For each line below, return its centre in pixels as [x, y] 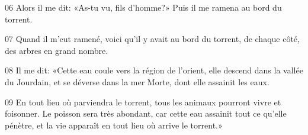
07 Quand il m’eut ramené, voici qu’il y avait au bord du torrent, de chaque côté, [152, 39]
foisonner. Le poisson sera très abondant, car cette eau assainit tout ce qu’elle [146, 113]
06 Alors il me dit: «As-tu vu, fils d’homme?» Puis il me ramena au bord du [143, 7]
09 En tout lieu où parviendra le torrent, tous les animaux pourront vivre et [143, 102]
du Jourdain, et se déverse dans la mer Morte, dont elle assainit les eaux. [137, 81]
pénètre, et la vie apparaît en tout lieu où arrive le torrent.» [114, 125]
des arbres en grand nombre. [57, 50]
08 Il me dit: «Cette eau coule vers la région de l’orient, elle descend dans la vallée [154, 70]
